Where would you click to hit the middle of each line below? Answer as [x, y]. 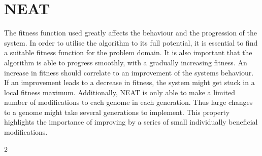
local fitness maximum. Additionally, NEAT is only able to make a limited [120, 92]
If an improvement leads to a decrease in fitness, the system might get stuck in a [129, 82]
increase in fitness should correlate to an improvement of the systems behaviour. [129, 72]
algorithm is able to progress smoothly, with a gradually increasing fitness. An [126, 62]
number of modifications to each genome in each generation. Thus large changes [128, 102]
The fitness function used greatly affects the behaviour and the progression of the [131, 33]
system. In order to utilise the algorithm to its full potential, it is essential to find [131, 42]
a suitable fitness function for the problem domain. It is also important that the [128, 52]
